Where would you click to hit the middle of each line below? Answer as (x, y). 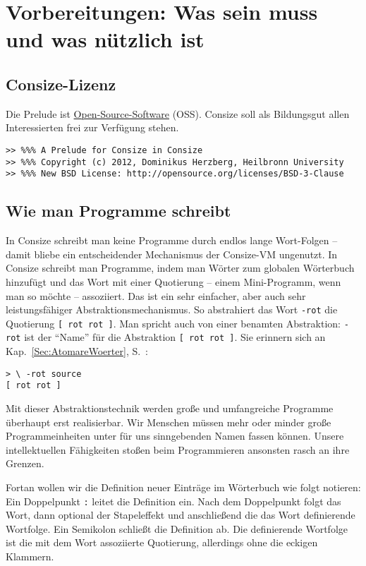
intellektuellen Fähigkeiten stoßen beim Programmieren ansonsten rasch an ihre (178, 449)
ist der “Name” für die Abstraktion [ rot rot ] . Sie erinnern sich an (175, 337)
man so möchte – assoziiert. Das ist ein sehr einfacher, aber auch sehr (156, 295)
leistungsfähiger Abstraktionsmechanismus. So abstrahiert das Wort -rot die (172, 309)
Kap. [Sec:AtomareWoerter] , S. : (77, 351)
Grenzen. (25, 463)
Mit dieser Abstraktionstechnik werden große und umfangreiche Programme (170, 408)
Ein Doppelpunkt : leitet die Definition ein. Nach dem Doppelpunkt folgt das (173, 501)
